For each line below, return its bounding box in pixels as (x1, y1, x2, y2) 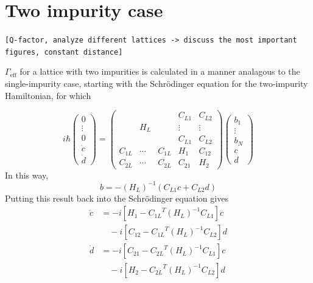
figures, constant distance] (5, 47, 123, 56)
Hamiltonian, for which (5, 89, 91, 101)
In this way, (5, 168, 49, 181)
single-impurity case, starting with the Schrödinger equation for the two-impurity (5, 77, 308, 90)
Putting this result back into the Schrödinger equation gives (5, 191, 228, 204)
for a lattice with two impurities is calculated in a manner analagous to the (19, 65, 300, 78)
